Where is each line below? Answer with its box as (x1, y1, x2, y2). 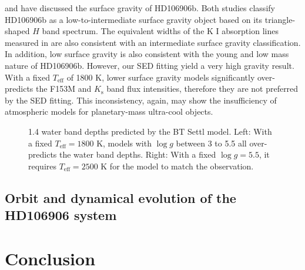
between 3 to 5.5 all (176, 136, 247, 149)
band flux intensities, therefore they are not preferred (106, 82, 299, 95)
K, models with (96, 136, 152, 149)
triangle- (264, 13, 296, 25)
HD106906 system (5, 206, 117, 224)
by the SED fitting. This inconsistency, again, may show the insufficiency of (5, 94, 277, 106)
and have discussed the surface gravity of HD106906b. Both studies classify (5, 2, 275, 14)
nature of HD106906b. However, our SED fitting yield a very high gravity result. (5, 59, 294, 71)
